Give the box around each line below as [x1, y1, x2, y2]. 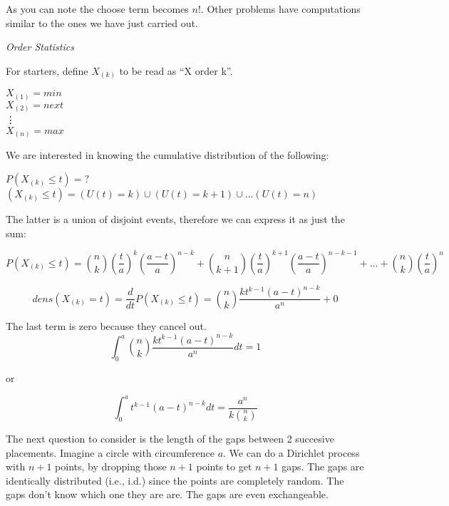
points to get [196, 459, 252, 474]
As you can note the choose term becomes [6, 1, 189, 16]
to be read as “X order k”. [119, 63, 233, 78]
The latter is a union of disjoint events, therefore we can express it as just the [6, 212, 345, 227]
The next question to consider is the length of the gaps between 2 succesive [6, 430, 334, 445]
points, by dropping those [55, 459, 167, 474]
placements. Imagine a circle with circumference [6, 445, 215, 460]
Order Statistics [6, 39, 74, 54]
